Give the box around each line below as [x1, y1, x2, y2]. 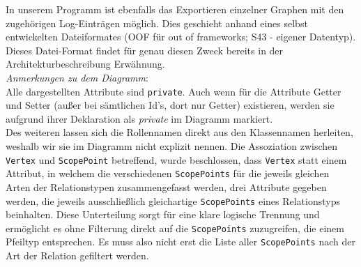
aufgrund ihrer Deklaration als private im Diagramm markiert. [6, 111, 273, 125]
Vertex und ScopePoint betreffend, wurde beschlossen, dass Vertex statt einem [6, 152, 347, 167]
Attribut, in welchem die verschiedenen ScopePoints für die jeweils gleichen [6, 166, 330, 181]
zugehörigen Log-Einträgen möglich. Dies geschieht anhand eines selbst [6, 15, 308, 30]
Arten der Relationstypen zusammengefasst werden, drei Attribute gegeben [6, 179, 327, 194]
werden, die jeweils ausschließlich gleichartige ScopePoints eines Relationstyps [6, 193, 340, 208]
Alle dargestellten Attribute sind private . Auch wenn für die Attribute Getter [6, 84, 341, 98]
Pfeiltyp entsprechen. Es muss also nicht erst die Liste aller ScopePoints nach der [6, 234, 355, 249]
